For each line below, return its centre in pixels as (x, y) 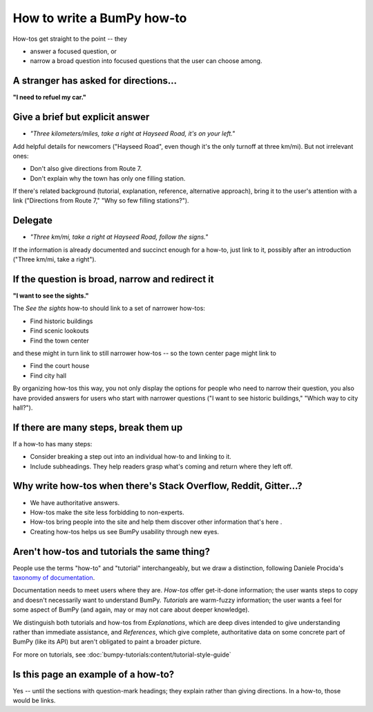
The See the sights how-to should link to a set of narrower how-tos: (109, 309)
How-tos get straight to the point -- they (70, 39)
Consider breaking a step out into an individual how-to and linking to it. (131, 457)
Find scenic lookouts (59, 331)
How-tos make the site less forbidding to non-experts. (107, 512)
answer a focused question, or (74, 51)
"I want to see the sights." (51, 296)
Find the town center (59, 340)
